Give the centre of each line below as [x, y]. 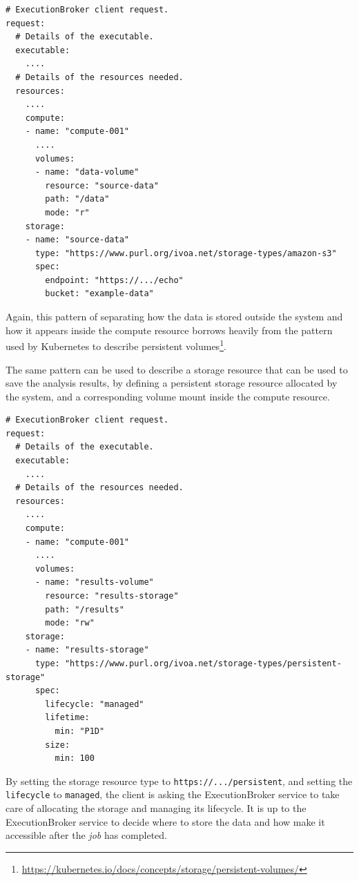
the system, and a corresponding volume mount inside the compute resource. [168, 396]
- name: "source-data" [77, 240]
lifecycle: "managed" [95, 704]
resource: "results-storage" [112, 596]
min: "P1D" [80, 731]
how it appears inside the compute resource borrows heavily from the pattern [169, 330]
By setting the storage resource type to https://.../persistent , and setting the [179, 781]
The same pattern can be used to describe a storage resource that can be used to [177, 369]
